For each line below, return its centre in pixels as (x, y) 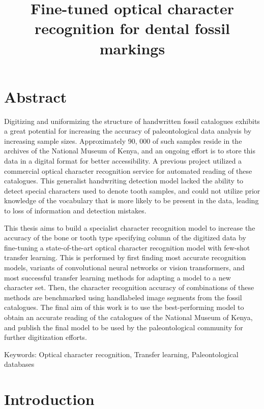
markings (132, 48)
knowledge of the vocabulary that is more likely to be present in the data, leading (131, 200)
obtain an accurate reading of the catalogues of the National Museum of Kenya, (128, 317)
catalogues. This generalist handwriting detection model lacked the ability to (124, 181)
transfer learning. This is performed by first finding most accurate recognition (125, 257)
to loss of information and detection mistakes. (75, 211)
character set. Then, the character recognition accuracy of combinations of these (129, 287)
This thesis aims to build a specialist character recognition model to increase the (130, 227)
